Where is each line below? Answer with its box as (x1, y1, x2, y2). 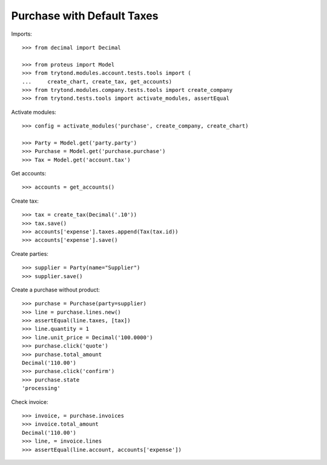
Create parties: (11, 250, 48, 257)
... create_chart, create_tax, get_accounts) (22, 78, 173, 85)
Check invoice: (11, 398, 48, 405)
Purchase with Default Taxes (11, 9, 159, 22)
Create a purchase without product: (11, 286, 100, 293)
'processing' (22, 385, 61, 392)
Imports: (11, 30, 33, 37)
